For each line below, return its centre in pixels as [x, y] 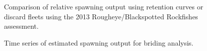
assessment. [21, 26]
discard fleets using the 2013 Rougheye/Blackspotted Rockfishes [101, 16]
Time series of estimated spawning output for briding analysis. [99, 42]
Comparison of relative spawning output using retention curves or [104, 6]
